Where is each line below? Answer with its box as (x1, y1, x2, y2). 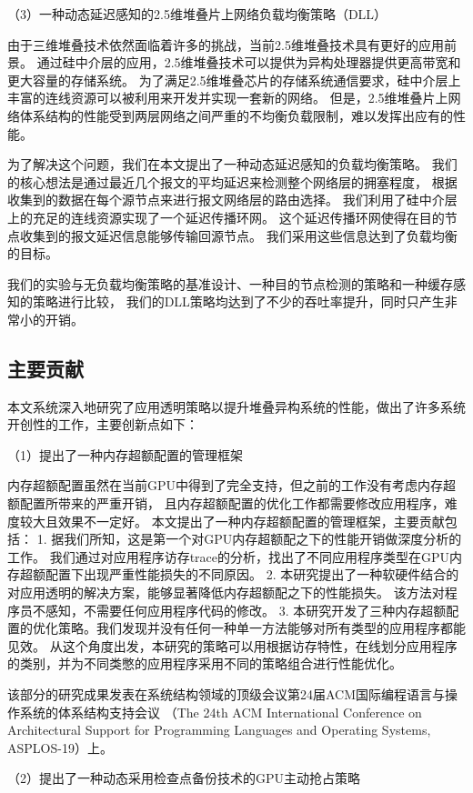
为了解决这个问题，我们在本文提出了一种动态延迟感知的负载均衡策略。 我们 (7, 155, 458, 174)
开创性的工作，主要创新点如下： (7, 415, 198, 434)
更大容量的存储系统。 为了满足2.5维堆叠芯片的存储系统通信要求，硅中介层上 (7, 70, 461, 89)
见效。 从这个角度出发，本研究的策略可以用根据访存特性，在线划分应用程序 (7, 636, 458, 655)
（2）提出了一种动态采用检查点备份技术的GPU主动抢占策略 (7, 768, 361, 788)
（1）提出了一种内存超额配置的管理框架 (7, 445, 243, 464)
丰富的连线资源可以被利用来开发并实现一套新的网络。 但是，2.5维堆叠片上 (7, 88, 448, 107)
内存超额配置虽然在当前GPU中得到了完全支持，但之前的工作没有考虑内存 (7, 476, 444, 495)
